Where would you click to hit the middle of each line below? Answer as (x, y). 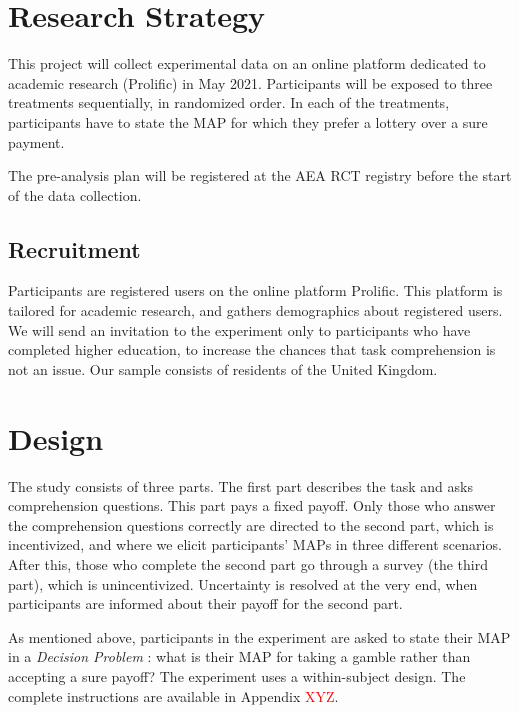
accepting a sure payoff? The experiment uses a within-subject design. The (237, 675)
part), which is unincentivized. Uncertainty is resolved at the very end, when (243, 583)
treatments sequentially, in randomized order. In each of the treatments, (229, 102)
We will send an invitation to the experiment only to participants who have (239, 329)
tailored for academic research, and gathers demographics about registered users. (255, 310)
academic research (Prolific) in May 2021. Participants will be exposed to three (250, 82)
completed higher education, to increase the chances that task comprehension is (252, 349)
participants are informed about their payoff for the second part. (205, 603)
